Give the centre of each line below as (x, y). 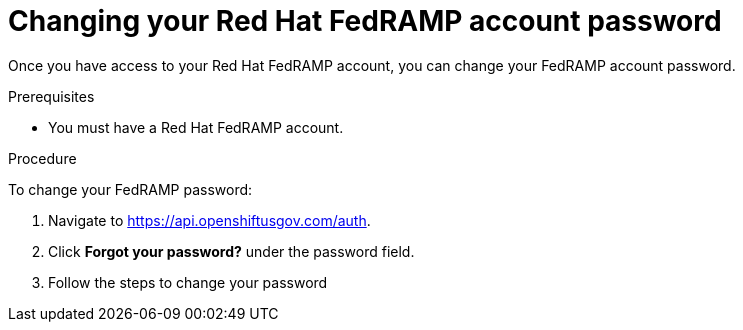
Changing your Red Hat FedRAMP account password (365, 21)
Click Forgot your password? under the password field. (231, 251)
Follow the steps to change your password (188, 282)
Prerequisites (51, 96)
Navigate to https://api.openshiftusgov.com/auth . (209, 220)
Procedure (42, 158)
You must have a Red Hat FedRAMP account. (196, 127)
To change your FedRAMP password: (130, 189)
